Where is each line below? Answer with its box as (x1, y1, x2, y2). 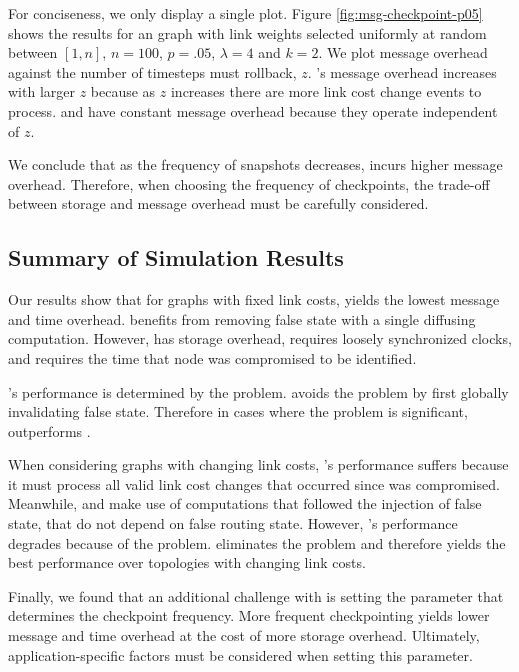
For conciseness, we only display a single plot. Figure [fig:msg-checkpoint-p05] (8, 3, 483, 23)
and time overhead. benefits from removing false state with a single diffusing (8, 308, 476, 329)
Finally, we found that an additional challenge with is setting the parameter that (8, 585, 504, 606)
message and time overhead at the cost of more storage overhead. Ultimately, (8, 625, 480, 646)
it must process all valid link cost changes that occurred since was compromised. (8, 473, 500, 494)
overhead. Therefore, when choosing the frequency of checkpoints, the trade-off (8, 173, 490, 194)
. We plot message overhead (318, 42, 488, 63)
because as (90, 81, 156, 102)
